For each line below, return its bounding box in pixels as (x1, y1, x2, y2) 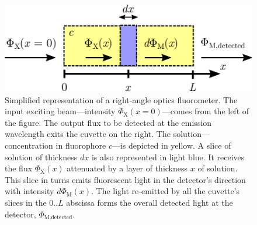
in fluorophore (55, 139, 106, 151)
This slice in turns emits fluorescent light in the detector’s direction (5, 173, 246, 185)
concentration (5, 139, 53, 151)
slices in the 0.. (5, 196, 58, 208)
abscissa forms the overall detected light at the (66, 196, 233, 208)
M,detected (44, 214, 72, 220)
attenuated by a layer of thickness (67, 162, 188, 174)
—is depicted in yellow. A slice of (112, 139, 231, 151)
